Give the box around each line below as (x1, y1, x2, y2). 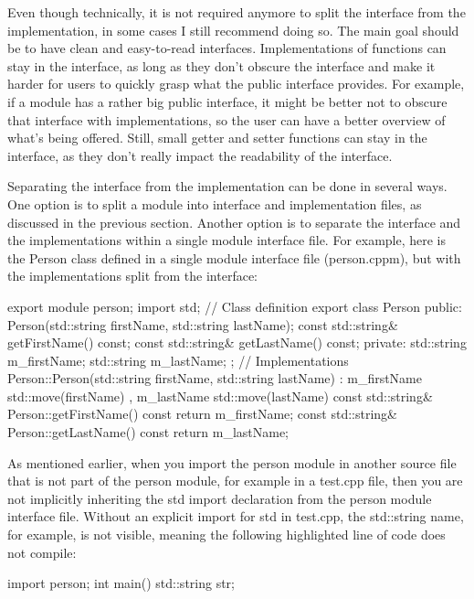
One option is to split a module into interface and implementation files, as (7, 194, 422, 213)
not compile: (7, 542, 77, 562)
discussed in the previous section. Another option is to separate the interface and (7, 212, 461, 231)
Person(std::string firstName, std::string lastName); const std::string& (7, 315, 398, 334)
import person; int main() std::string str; (7, 573, 236, 593)
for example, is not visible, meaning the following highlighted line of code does (7, 525, 446, 544)
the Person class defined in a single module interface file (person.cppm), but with (7, 248, 461, 267)
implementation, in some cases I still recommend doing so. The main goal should (7, 20, 459, 39)
